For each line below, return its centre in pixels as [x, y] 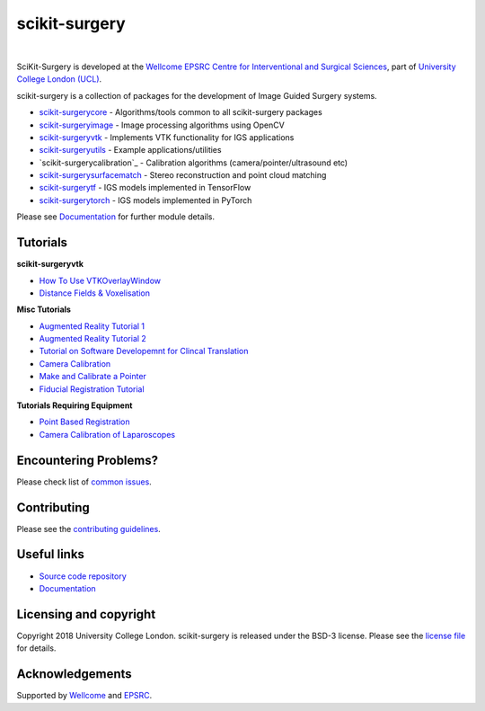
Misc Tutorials [44, 309]
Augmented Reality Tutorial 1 [92, 326]
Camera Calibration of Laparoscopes [107, 434]
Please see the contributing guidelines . [88, 529]
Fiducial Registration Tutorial [92, 389]
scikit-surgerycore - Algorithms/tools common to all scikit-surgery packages [181, 112]
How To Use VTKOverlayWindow [100, 280]
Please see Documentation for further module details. [116, 217]
